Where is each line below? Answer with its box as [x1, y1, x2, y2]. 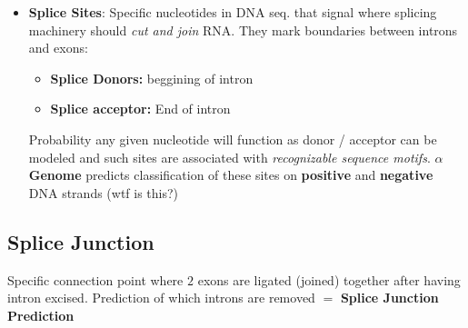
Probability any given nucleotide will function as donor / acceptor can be [28, 129, 437, 148]
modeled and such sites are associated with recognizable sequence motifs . [28, 147, 431, 166]
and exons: [28, 38, 88, 57]
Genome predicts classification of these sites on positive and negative [28, 165, 433, 184]
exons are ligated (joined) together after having [197, 270, 461, 289]
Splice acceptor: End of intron [50, 99, 231, 118]
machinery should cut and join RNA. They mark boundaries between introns [28, 20, 458, 39]
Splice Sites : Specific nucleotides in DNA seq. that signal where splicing [28, 3, 437, 21]
